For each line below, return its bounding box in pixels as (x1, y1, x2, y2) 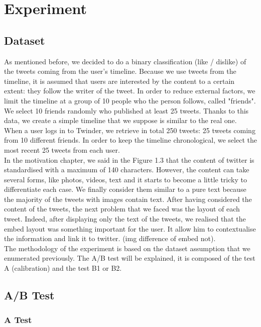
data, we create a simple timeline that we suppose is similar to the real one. (4, 115, 237, 126)
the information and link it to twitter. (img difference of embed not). (4, 233, 216, 244)
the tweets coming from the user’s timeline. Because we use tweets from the (4, 66, 236, 76)
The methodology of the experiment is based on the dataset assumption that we (4, 243, 250, 253)
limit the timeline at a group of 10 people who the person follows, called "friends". (4, 95, 256, 105)
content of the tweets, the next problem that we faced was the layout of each (4, 203, 240, 214)
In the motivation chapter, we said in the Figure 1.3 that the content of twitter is (4, 154, 254, 165)
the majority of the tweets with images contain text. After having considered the (4, 193, 252, 204)
